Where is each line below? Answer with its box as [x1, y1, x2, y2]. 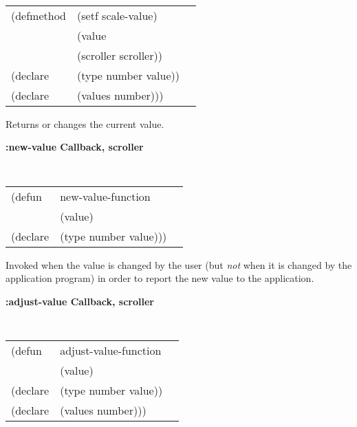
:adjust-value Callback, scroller [6, 294, 154, 308]
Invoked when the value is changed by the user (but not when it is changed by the [6, 257, 352, 272]
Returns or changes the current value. [6, 116, 164, 131]
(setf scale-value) [77, 7, 158, 23]
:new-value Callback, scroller [6, 140, 144, 154]
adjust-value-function [60, 342, 162, 358]
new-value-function [60, 188, 151, 204]
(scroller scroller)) [77, 47, 162, 63]
